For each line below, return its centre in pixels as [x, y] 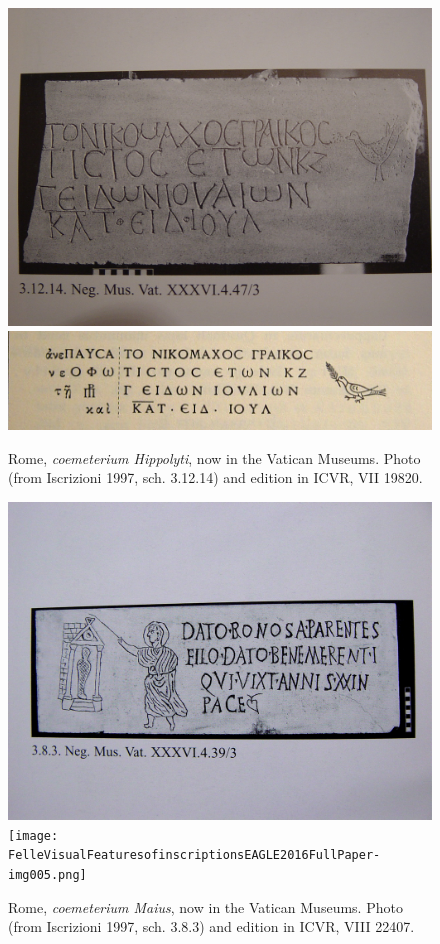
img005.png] [47, 874]
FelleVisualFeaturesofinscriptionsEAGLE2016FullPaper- [194, 855]
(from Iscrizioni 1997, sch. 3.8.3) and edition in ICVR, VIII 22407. [211, 926]
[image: [33, 835]
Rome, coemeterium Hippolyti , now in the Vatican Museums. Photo [214, 457]
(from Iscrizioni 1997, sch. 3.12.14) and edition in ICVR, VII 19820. [215, 477]
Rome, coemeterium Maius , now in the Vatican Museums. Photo [205, 906]
